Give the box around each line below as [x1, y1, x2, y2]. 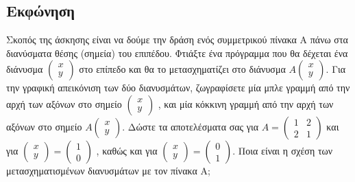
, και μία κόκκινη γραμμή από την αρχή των [158, 96, 334, 111]
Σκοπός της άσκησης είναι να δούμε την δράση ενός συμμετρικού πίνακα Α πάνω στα [6, 32, 348, 47]
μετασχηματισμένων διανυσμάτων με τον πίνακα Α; [6, 163, 210, 177]
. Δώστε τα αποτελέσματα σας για [122, 119, 259, 133]
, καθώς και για [96, 143, 158, 157]
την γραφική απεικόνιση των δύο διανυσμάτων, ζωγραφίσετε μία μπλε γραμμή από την [6, 80, 350, 95]
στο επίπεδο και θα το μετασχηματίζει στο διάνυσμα [79, 62, 286, 76]
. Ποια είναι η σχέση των [232, 143, 333, 157]
